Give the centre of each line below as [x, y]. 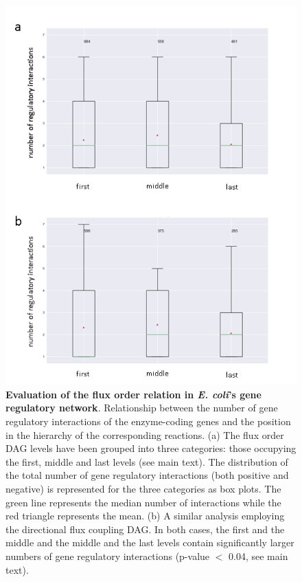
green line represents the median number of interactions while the [143, 502]
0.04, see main [258, 556]
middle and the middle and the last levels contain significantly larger [150, 542]
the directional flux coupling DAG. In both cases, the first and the [145, 529]
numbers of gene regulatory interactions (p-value [108, 556]
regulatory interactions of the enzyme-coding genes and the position [148, 421]
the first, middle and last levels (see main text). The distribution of [147, 461]
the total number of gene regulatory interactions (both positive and [147, 475]
